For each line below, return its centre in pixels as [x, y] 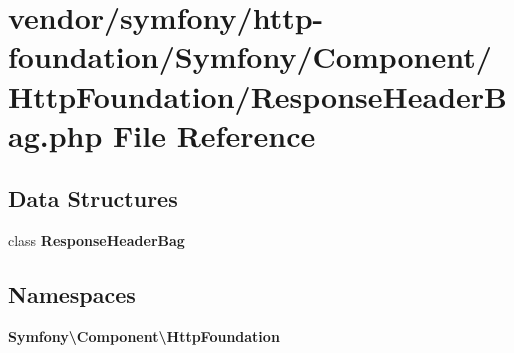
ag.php [55, 134]
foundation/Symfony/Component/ [250, 56]
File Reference [214, 134]
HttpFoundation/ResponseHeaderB [257, 95]
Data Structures [93, 198]
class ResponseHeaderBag [96, 240]
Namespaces [72, 294]
